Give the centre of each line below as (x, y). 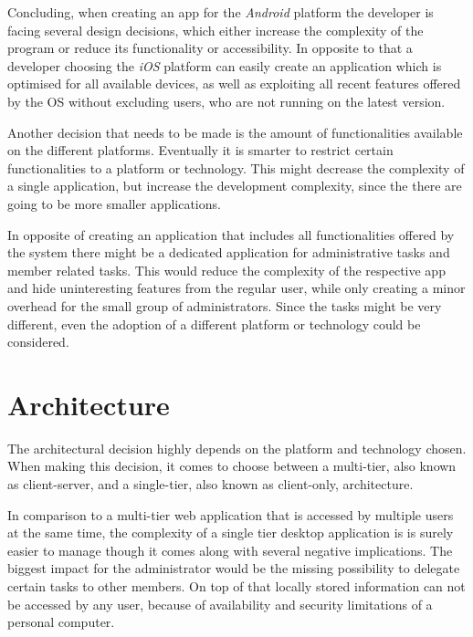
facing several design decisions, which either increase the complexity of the (215, 30)
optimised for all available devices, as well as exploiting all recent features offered (234, 84)
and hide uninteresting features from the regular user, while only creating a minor (236, 288)
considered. (38, 342)
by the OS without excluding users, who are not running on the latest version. (226, 101)
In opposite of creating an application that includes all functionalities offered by (231, 234)
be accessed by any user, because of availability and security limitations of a (220, 604)
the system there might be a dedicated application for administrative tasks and (229, 252)
